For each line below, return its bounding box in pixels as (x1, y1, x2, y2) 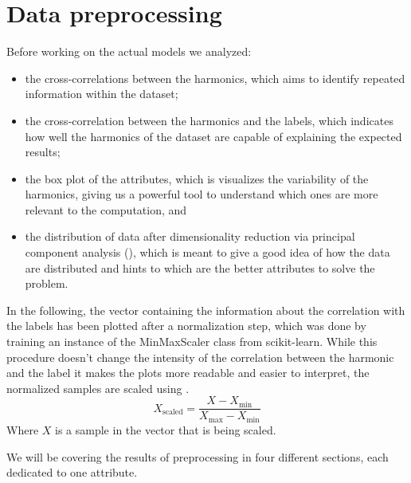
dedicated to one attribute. (6, 464, 138, 481)
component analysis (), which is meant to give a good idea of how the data (25, 244, 390, 261)
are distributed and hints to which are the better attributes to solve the (25, 259, 375, 276)
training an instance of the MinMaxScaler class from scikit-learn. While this (6, 333, 378, 350)
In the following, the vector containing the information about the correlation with (6, 301, 405, 318)
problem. (25, 275, 68, 292)
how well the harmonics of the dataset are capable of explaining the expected (25, 128, 402, 144)
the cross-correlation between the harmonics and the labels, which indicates (25, 112, 393, 128)
